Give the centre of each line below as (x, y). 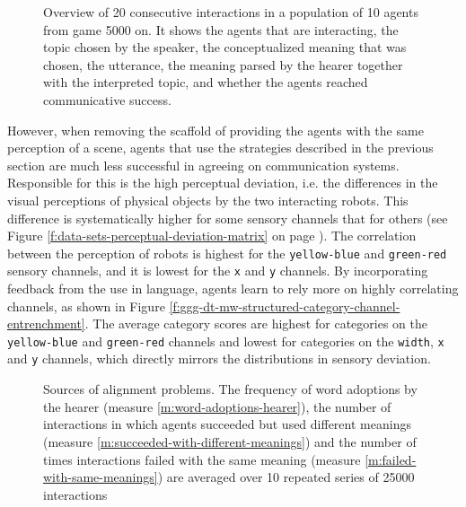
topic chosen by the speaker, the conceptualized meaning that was (225, 47)
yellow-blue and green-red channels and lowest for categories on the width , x (226, 341)
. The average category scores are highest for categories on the (256, 323)
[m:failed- (391, 459)
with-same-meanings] (101, 477)
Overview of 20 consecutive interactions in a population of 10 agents (231, 12)
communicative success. (107, 99)
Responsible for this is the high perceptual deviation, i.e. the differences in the (223, 183)
